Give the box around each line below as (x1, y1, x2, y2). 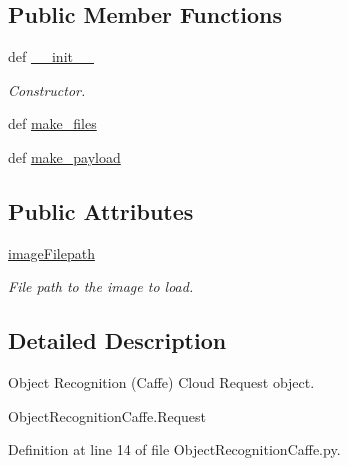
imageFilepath (8, 242, 95, 263)
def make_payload (8, 146, 121, 167)
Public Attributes (8, 195, 194, 226)
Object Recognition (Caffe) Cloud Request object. (8, 372, 315, 393)
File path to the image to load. (8, 276, 194, 297)
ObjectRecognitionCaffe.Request (8, 405, 207, 426)
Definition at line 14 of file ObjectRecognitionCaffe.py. (8, 439, 341, 460)
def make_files (8, 113, 97, 134)
